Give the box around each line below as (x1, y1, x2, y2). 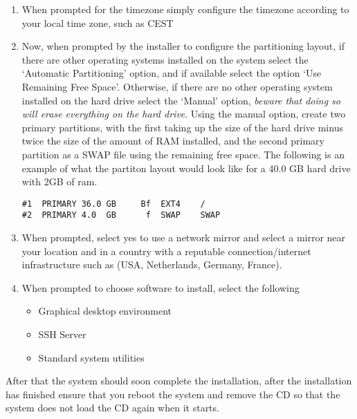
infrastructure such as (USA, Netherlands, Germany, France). (21, 257, 282, 272)
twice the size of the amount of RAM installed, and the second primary (21, 133, 325, 148)
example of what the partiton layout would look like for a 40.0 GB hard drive (21, 160, 351, 175)
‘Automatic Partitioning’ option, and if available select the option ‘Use (21, 66, 322, 80)
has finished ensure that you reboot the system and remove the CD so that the (6, 387, 340, 401)
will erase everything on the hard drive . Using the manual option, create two (21, 106, 346, 121)
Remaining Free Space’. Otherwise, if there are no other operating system (21, 79, 333, 93)
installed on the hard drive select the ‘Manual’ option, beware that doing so (21, 93, 340, 107)
